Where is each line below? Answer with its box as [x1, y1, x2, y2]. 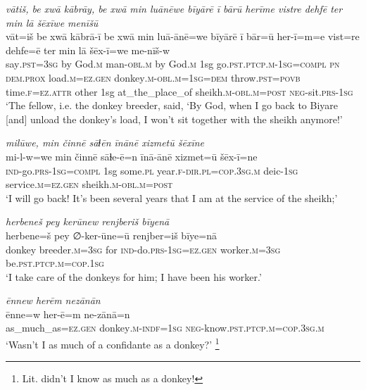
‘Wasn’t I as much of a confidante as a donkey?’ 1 [6, 335, 220, 351]
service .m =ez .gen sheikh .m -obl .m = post [6, 177, 173, 191]
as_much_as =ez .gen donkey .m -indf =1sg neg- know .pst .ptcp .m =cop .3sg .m [6, 320, 324, 335]
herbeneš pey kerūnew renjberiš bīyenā [6, 214, 170, 229]
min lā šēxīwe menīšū [6, 15, 99, 30]
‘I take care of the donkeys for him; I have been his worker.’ [6, 269, 262, 284]
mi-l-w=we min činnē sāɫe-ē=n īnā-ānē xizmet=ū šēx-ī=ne [6, 149, 258, 163]
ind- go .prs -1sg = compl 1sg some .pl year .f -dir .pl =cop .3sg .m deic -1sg [6, 163, 298, 177]
